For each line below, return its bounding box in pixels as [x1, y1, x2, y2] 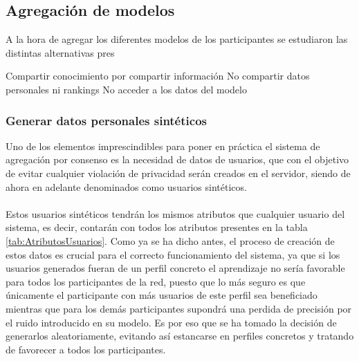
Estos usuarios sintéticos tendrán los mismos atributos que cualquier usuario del [6, 206, 345, 221]
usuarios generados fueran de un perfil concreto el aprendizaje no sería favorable [6, 261, 345, 275]
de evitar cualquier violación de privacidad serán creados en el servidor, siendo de [6, 165, 351, 180]
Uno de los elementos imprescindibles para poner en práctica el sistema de [6, 138, 320, 153]
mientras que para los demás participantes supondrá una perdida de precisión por [6, 301, 352, 315]
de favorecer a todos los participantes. [6, 342, 166, 356]
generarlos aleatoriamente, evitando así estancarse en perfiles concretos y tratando [6, 328, 354, 343]
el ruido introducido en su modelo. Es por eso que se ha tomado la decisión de [6, 315, 337, 329]
